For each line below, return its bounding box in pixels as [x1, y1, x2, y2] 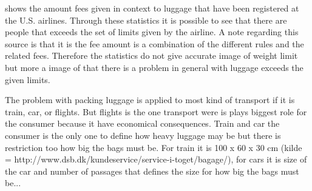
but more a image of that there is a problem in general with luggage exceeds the [5, 61, 304, 73]
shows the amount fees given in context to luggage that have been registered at [5, 2, 299, 14]
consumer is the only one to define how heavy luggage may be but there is [5, 129, 281, 141]
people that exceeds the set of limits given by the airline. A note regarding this [5, 25, 299, 38]
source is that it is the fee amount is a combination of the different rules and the [5, 37, 304, 50]
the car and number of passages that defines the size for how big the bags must [5, 164, 299, 177]
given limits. [5, 73, 50, 85]
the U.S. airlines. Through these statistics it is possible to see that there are [5, 13, 287, 26]
